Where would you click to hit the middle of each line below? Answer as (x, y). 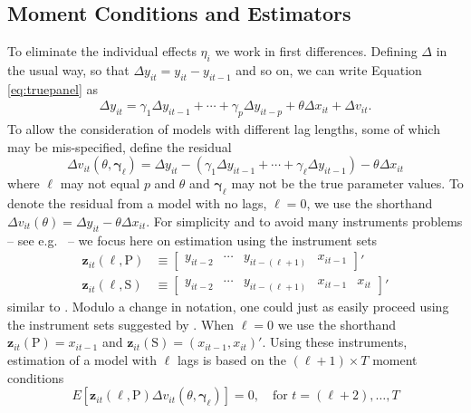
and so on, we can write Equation (329, 70)
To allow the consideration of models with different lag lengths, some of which (224, 129)
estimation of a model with (82, 360)
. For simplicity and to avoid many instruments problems (304, 221)
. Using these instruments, (335, 342)
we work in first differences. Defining (316, 51)
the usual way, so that (68, 70)
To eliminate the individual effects (102, 51)
